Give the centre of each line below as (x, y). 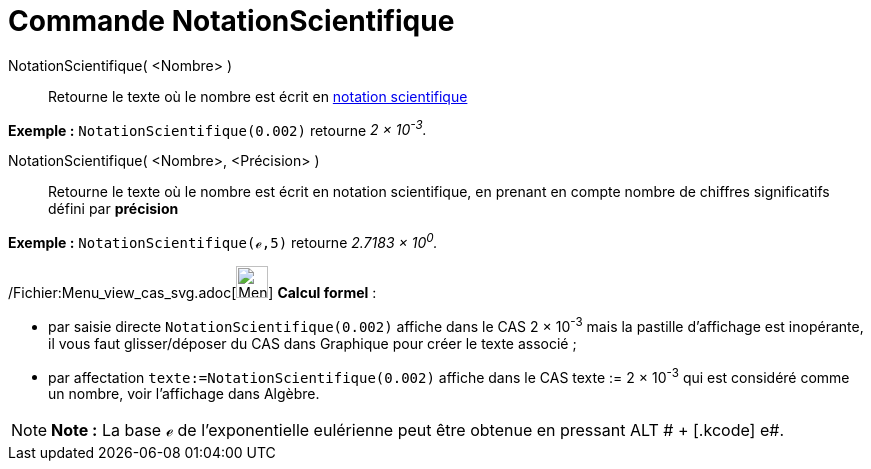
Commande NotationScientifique (231, 21)
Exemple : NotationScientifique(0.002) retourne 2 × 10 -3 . (217, 128)
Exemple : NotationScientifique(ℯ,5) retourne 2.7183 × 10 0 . (223, 241)
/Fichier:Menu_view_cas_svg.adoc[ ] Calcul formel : (192, 293)
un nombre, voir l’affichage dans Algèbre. (184, 394)
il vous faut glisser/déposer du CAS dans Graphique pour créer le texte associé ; (312, 343)
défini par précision (113, 209)
